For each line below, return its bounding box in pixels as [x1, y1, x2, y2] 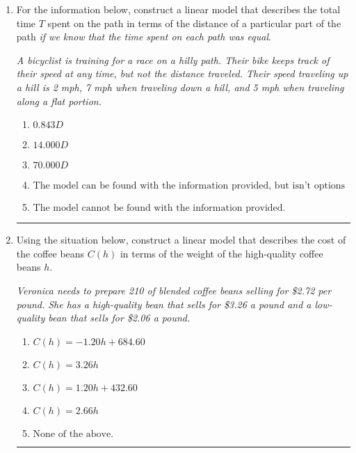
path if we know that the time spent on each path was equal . [16, 29, 271, 44]
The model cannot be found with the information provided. [33, 203, 286, 214]
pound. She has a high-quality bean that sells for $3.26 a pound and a [16, 296, 311, 311]
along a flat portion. [16, 93, 102, 108]
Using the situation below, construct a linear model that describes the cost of [16, 232, 346, 247]
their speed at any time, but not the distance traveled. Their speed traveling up [16, 66, 348, 81]
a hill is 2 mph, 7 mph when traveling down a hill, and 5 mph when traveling [16, 79, 344, 94]
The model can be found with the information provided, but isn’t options [33, 181, 346, 191]
